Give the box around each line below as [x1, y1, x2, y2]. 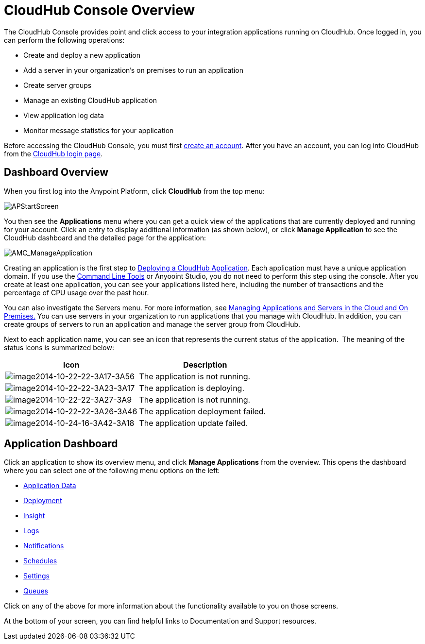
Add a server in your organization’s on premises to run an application [23, 66, 243, 74]
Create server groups [23, 81, 92, 89]
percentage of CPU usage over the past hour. [4, 288, 149, 297]
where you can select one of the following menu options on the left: [4, 466, 220, 475]
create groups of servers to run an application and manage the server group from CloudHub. [4, 320, 301, 328]
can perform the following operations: [4, 35, 125, 44]
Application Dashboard [4, 438, 118, 450]
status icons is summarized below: [4, 343, 114, 352]
